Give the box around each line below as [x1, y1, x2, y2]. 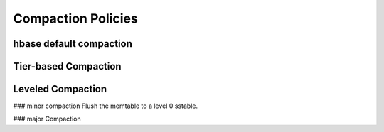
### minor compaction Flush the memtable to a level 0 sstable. [13, 101, 198, 110]
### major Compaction [13, 114, 81, 123]
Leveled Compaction [13, 83, 107, 95]
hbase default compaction [13, 38, 133, 50]
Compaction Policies [13, 11, 138, 26]
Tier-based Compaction [13, 60, 122, 72]
